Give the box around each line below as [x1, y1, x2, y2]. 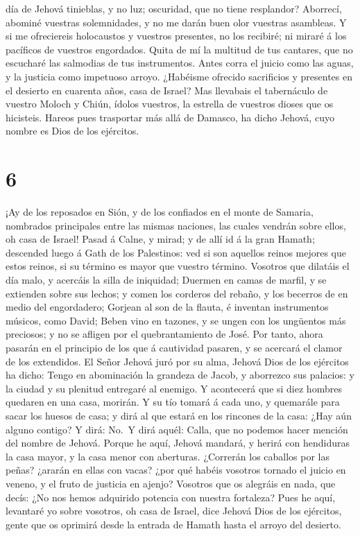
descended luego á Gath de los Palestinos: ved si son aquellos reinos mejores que [6, 245, 347, 259]
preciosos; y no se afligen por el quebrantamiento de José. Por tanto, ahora [6, 327, 323, 341]
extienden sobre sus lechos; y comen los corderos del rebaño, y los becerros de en [6, 286, 348, 300]
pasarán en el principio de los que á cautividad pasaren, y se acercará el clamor [6, 340, 343, 354]
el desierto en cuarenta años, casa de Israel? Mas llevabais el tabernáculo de [6, 83, 328, 97]
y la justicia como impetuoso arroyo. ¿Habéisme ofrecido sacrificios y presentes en [6, 69, 353, 83]
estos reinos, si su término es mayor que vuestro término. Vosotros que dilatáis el [6, 259, 350, 273]
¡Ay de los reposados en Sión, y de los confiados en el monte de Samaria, [6, 205, 314, 219]
